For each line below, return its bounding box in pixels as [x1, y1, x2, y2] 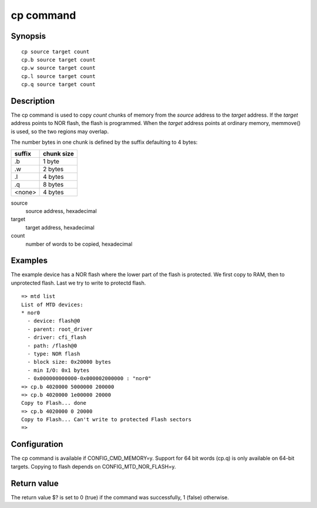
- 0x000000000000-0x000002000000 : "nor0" [27, 375, 152, 382]
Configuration [11, 439, 63, 449]
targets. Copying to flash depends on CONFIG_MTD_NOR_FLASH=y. [11, 463, 176, 470]
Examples [11, 256, 48, 266]
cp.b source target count [21, 56, 96, 63]
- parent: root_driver [27, 326, 93, 333]
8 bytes [43, 180, 64, 188]
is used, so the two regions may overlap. [11, 128, 109, 135]
